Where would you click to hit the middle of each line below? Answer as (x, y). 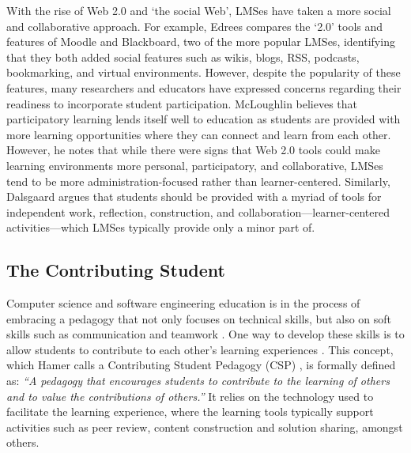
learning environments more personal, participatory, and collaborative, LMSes (195, 165)
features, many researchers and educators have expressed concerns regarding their (204, 87)
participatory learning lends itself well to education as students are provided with (204, 119)
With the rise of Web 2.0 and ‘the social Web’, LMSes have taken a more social (199, 10)
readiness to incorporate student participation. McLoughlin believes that (182, 103)
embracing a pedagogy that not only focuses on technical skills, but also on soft (199, 318)
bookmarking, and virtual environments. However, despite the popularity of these (204, 72)
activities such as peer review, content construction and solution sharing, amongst (205, 427)
